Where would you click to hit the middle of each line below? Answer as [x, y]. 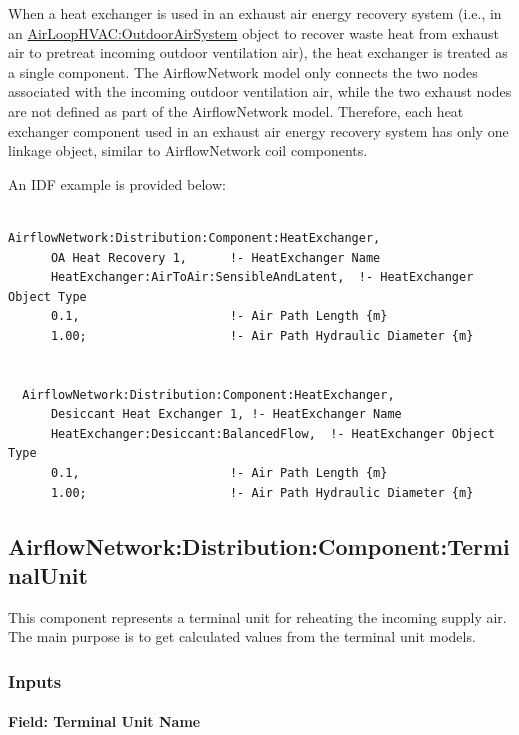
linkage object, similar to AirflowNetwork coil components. [188, 150]
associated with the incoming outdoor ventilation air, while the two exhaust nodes [260, 91]
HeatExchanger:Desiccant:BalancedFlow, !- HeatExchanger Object [272, 433]
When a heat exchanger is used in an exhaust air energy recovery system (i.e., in [255, 13]
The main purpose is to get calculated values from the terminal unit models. [242, 636]
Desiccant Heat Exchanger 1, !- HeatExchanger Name [226, 414]
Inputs [35, 680]
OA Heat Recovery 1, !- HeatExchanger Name [215, 257]
